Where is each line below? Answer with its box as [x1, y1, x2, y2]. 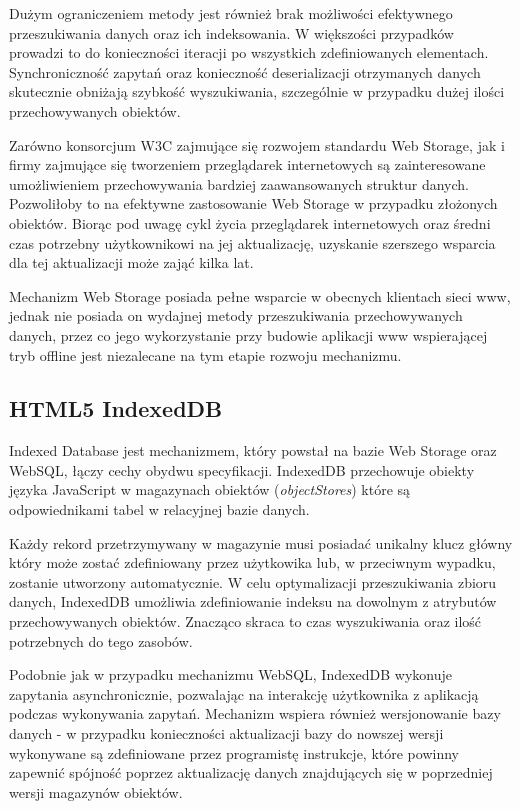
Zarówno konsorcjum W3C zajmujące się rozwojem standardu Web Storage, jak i [9, 134, 505, 155]
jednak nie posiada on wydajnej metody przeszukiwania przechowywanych [9, 305, 463, 326]
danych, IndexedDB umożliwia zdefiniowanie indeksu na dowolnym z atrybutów [9, 591, 497, 612]
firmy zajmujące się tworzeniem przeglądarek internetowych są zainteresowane [9, 154, 486, 175]
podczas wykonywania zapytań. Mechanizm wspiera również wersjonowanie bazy [9, 703, 501, 724]
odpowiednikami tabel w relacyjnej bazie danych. [9, 499, 310, 520]
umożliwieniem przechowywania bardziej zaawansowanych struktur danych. [9, 173, 469, 194]
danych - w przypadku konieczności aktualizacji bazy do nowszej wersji [9, 723, 444, 744]
